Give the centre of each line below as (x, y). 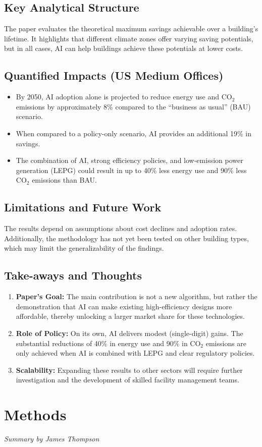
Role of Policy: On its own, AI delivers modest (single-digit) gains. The (129, 333)
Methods (35, 414)
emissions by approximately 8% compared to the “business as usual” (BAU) (133, 106)
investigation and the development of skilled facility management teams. (127, 380)
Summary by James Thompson (52, 438)
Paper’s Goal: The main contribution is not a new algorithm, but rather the (137, 296)
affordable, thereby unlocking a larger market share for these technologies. (130, 316)
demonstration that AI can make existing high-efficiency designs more (124, 306)
